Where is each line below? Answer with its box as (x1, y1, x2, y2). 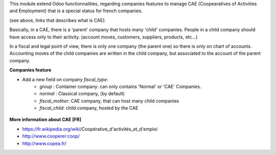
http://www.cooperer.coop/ (22, 133, 80, 139)
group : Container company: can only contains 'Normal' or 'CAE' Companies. (39, 83, 201, 90)
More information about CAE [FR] (9, 117, 82, 123)
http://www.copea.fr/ (22, 140, 66, 146)
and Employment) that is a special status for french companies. (9, 8, 143, 14)
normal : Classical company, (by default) (39, 91, 125, 97)
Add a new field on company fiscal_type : (22, 76, 108, 82)
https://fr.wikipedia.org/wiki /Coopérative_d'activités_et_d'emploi (22, 126, 158, 132)
